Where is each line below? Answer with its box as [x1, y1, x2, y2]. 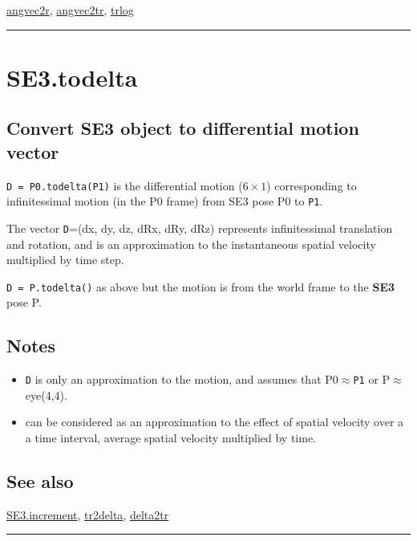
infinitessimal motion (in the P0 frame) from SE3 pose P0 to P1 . [6, 193, 323, 209]
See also [6, 469, 74, 493]
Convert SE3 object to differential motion [6, 116, 359, 140]
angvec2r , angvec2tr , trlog [6, 2, 134, 18]
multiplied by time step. [6, 251, 124, 268]
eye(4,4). [25, 386, 67, 403]
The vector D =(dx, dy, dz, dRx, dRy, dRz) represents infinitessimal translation [6, 219, 393, 236]
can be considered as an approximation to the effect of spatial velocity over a [25, 413, 404, 430]
